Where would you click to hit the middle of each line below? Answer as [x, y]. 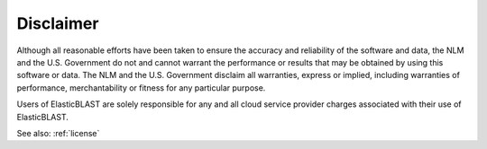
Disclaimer [58, 23]
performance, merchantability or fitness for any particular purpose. [141, 88]
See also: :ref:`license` [58, 133]
